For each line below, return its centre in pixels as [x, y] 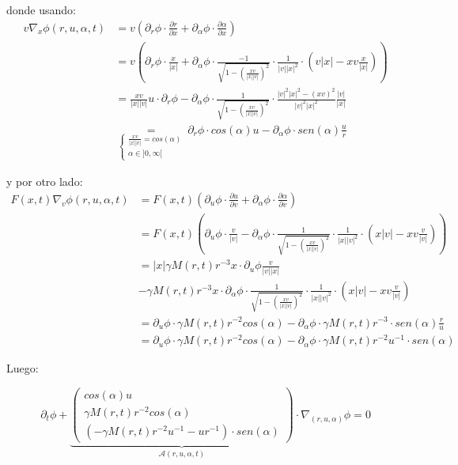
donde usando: [41, 9]
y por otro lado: [45, 181]
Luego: [23, 368]
